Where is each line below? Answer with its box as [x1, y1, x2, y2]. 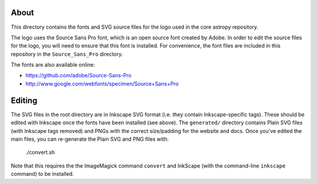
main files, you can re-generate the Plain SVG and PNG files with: [11, 135, 169, 142]
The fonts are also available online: [11, 62, 95, 69]
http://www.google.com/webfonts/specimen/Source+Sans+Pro [25, 80, 179, 87]
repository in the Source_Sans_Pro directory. [11, 50, 123, 57]
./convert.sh [25, 149, 55, 156]
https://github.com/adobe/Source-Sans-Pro [25, 72, 132, 79]
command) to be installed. [11, 171, 75, 178]
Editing [11, 96, 38, 105]
